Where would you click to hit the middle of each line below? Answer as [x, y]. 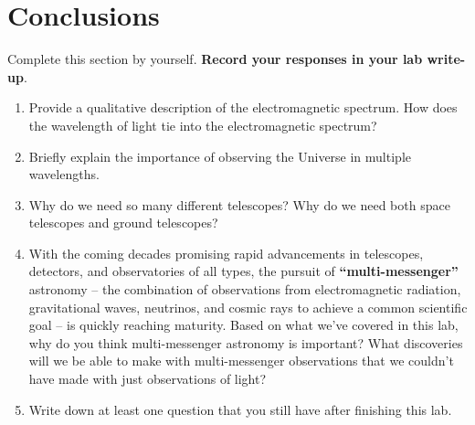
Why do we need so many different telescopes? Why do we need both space [239, 204]
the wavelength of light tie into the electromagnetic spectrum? [203, 125]
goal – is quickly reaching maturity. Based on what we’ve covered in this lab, [243, 325]
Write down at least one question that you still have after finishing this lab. [240, 409]
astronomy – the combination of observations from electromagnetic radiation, [245, 289]
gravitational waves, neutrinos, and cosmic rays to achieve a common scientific [248, 307]
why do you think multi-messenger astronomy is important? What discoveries [246, 342]
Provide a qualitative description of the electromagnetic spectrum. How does [243, 107]
